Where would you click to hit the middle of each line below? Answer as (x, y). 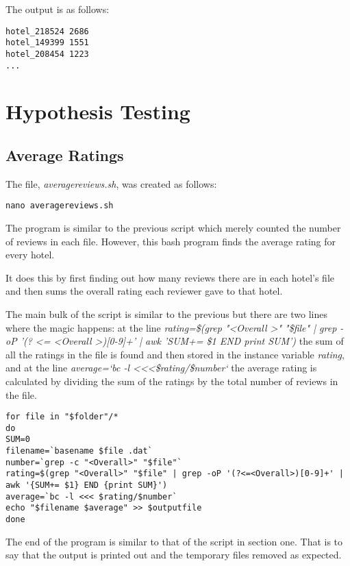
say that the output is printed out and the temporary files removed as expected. (174, 555)
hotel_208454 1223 (47, 54)
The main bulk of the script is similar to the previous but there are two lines (166, 314)
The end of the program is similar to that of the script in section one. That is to (174, 541)
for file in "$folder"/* (62, 417)
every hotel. (30, 255)
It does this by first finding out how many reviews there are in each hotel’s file (170, 277)
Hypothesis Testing (98, 111)
